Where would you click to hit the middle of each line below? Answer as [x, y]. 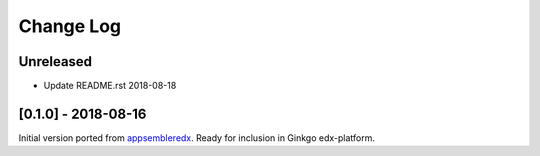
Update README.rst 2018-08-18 [110, 86]
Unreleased [55, 61]
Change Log [70, 26]
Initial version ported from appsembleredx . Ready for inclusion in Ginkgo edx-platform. [196, 137]
